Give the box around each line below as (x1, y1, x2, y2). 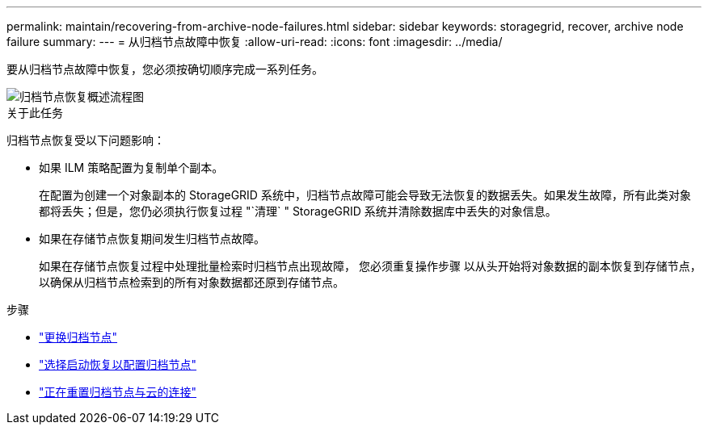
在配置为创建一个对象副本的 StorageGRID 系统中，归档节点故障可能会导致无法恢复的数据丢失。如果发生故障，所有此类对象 (39, 188, 691, 202)
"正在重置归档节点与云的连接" (39, 385, 197, 399)
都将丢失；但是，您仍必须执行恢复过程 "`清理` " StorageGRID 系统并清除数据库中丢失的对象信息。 (39, 204, 557, 218)
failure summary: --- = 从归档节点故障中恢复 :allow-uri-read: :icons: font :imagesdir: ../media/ (6, 35, 503, 48)
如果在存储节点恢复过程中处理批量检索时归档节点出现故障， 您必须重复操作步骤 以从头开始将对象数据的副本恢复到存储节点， (39, 259, 702, 273)
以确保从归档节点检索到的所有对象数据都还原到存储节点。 (39, 275, 344, 289)
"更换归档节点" (39, 330, 118, 344)
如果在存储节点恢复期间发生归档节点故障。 (39, 232, 265, 245)
